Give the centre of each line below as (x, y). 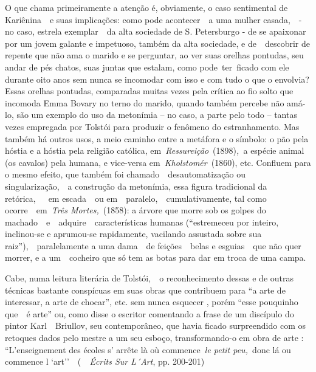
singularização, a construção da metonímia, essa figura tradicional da (136, 186)
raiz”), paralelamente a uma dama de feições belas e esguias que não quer (153, 245)
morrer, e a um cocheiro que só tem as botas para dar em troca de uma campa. (156, 257)
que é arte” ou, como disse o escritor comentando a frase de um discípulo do (149, 313)
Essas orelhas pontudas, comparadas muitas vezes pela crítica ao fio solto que (149, 91)
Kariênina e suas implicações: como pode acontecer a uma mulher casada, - (153, 19)
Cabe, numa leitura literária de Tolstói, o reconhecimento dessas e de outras (149, 278)
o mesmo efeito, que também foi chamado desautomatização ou (125, 174)
